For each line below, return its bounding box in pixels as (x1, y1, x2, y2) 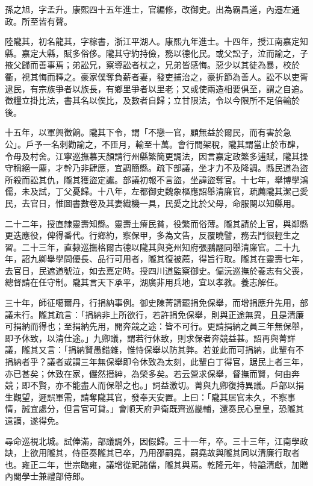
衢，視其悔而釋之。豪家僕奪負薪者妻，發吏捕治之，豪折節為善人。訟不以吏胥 (5, 70, 308, 83)
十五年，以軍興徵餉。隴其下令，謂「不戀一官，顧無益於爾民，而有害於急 (5, 126, 291, 139)
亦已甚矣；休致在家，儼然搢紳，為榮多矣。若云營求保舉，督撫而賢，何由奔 (5, 367, 300, 379)
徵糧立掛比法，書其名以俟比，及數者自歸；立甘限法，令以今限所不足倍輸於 (5, 94, 300, 107)
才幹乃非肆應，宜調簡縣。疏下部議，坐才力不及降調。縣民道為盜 (55, 161, 308, 174)
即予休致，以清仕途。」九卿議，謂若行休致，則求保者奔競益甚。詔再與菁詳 (5, 331, 296, 344)
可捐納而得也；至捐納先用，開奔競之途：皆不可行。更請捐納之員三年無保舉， (5, 320, 308, 332)
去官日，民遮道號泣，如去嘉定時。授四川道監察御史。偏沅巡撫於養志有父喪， (5, 264, 308, 276)
